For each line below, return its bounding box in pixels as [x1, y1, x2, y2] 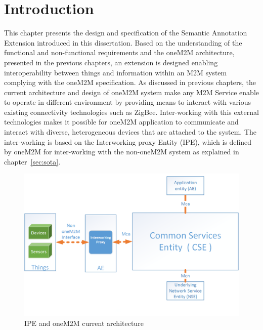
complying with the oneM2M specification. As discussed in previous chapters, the [4, 77, 256, 88]
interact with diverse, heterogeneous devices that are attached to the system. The [4, 127, 257, 137]
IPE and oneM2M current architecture [24, 317, 144, 328]
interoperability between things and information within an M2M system [4, 67, 227, 77]
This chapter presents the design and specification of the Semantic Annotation [4, 27, 247, 38]
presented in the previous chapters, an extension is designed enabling [4, 57, 218, 67]
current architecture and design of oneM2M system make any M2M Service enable [4, 87, 259, 97]
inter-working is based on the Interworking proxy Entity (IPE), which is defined [4, 136, 252, 147]
